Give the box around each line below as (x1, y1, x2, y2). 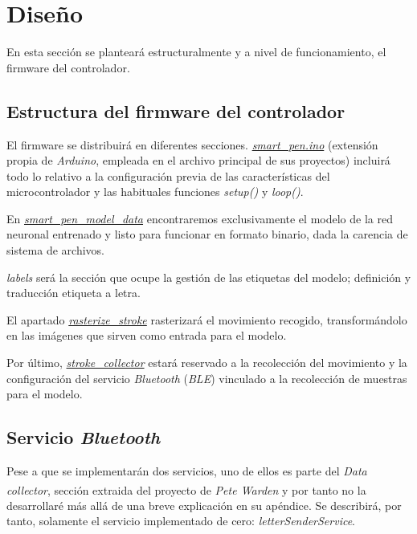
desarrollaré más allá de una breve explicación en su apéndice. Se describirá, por (6, 496, 402, 513)
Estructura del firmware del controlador (6, 98, 345, 123)
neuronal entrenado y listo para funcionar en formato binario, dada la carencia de (6, 226, 408, 243)
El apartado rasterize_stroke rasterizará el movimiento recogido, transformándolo (6, 311, 407, 328)
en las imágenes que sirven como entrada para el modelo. (6, 327, 287, 344)
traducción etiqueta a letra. (6, 284, 141, 301)
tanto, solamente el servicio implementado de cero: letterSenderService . (6, 512, 356, 529)
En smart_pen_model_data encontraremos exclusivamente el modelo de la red (6, 210, 393, 226)
